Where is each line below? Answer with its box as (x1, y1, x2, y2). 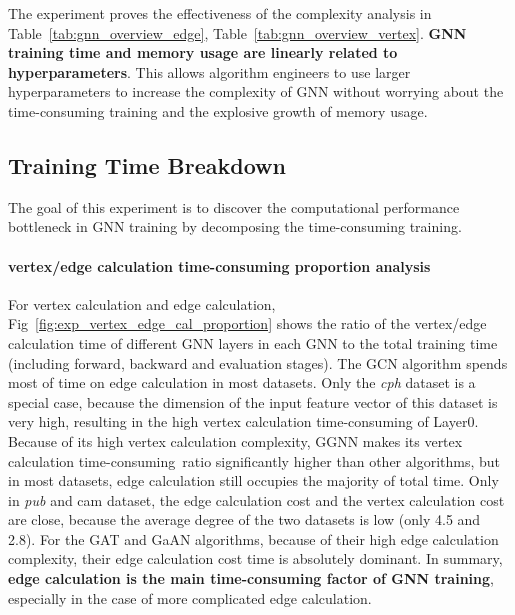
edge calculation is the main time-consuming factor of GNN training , (8, 568, 494, 589)
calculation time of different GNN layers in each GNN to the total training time (8, 332, 498, 353)
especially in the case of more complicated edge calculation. (8, 587, 372, 608)
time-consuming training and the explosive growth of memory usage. (8, 100, 428, 121)
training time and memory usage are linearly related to (8, 42, 398, 63)
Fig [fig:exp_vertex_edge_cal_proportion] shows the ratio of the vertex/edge (8, 313, 487, 334)
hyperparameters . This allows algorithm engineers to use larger (8, 61, 411, 82)
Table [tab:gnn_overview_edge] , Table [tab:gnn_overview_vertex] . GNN (8, 22, 467, 43)
